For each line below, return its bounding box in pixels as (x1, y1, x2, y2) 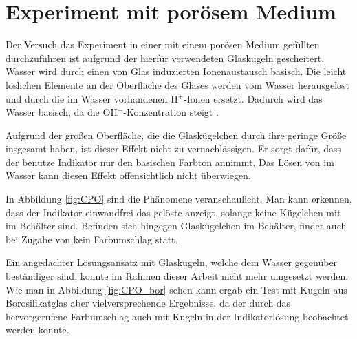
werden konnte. (6, 322, 69, 337)
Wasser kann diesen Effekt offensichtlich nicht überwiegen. (6, 168, 251, 183)
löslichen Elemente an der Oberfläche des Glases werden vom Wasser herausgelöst (6, 77, 349, 92)
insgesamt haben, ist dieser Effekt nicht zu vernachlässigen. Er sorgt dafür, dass (6, 141, 342, 156)
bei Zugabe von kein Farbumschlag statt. (6, 232, 178, 246)
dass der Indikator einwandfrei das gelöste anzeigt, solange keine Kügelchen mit (6, 205, 341, 219)
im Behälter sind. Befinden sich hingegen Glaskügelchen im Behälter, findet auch (6, 218, 347, 233)
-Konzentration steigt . (123, 105, 219, 119)
